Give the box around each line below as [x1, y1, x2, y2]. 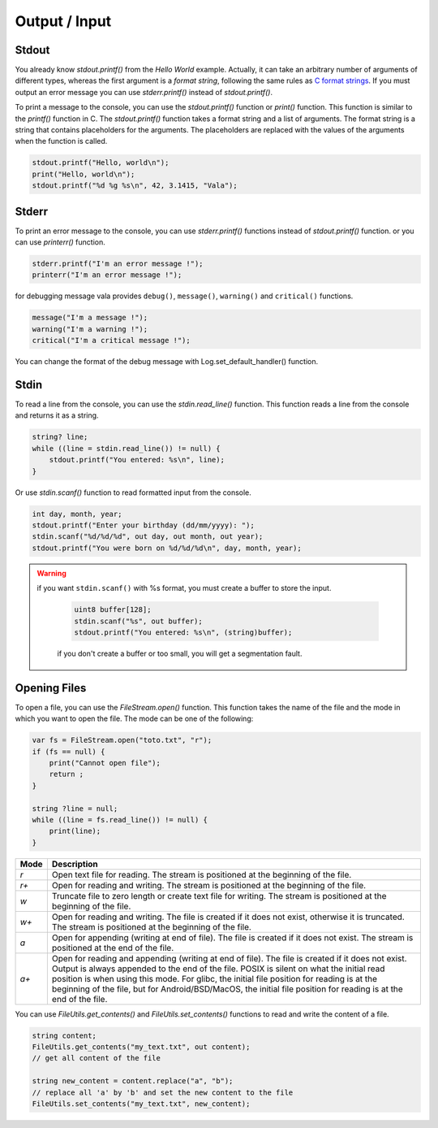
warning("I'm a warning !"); [32, 324, 148, 333]
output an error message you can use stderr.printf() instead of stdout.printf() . [15, 87, 273, 97]
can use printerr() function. [15, 237, 105, 247]
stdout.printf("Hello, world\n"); [32, 158, 170, 167]
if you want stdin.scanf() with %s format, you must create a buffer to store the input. [36, 584, 332, 593]
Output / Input [15, 12, 112, 30]
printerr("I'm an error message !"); [32, 271, 182, 280]
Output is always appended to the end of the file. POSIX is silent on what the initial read [51, 963, 385, 974]
